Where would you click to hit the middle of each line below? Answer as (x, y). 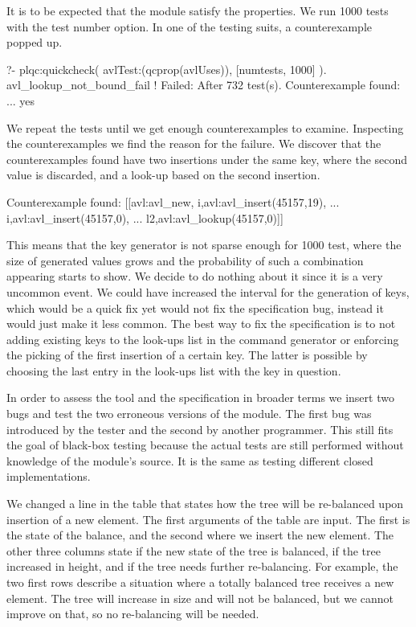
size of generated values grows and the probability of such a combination (185, 260)
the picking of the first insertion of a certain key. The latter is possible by (187, 355)
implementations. (49, 476)
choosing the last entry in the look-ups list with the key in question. (174, 370)
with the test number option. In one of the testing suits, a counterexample (189, 26)
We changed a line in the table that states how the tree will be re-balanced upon (205, 504)
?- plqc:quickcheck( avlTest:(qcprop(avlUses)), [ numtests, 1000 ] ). (167, 69)
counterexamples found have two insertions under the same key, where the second (207, 159)
